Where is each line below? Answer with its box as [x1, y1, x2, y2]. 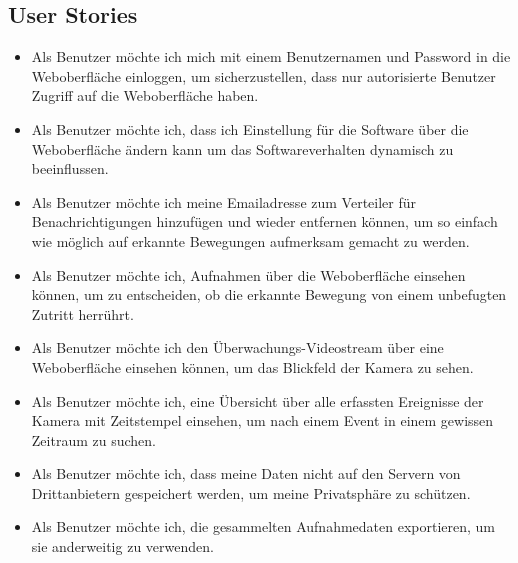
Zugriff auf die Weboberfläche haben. [31, 85, 259, 106]
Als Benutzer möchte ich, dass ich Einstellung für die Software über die [31, 118, 469, 139]
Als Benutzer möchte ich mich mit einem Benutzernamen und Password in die [31, 46, 511, 67]
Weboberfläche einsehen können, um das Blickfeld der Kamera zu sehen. [31, 356, 474, 377]
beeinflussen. [31, 158, 109, 179]
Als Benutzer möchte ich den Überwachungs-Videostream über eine [31, 337, 444, 358]
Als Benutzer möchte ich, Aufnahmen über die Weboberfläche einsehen [31, 264, 466, 285]
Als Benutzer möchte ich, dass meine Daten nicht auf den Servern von [31, 463, 461, 484]
